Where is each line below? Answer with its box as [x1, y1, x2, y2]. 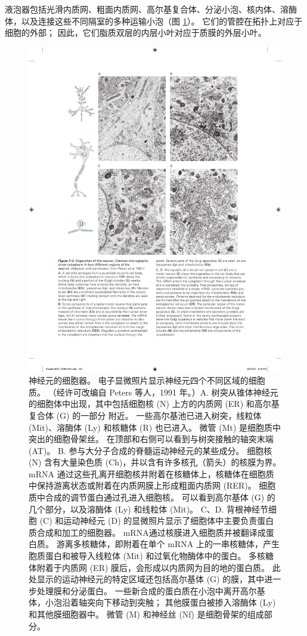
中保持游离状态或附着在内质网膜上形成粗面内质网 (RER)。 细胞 [29, 479, 276, 492]
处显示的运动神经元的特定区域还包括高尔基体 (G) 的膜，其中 [29, 573, 265, 585]
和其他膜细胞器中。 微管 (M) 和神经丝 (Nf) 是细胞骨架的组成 [29, 608, 264, 620]
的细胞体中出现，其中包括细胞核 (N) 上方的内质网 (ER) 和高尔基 [29, 397, 280, 410]
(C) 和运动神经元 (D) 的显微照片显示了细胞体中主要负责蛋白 [39, 514, 274, 527]
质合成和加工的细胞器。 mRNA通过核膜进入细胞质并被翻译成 [29, 526, 266, 538]
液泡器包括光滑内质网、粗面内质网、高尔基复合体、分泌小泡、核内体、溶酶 [5, 3, 297, 15]
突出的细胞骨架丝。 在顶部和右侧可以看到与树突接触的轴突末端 [29, 433, 274, 445]
